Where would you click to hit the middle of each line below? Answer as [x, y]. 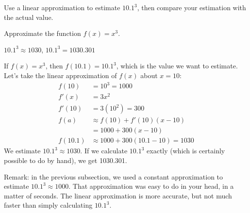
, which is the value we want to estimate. [177, 66]
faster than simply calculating [48, 205]
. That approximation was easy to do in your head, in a [151, 186]
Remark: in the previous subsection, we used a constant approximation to [114, 176]
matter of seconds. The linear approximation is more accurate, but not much [118, 195]
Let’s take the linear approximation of [60, 75]
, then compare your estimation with [192, 7]
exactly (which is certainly [186, 151]
